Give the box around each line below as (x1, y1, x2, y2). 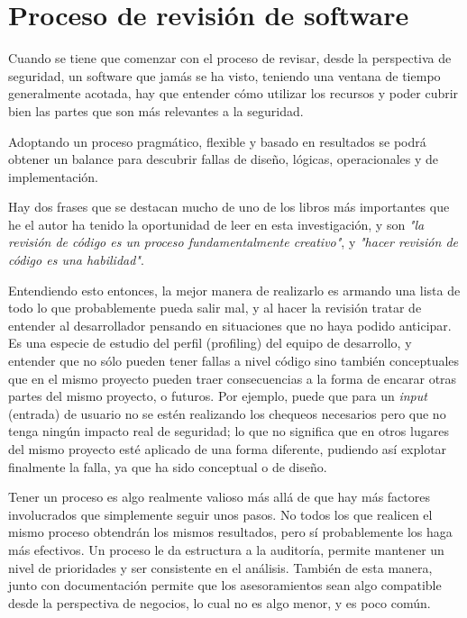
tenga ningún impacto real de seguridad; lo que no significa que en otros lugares (8, 422, 449, 441)
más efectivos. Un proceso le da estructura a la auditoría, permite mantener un (8, 540, 444, 559)
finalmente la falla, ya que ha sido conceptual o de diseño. (8, 457, 327, 476)
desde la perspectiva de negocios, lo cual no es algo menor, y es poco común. (8, 593, 431, 612)
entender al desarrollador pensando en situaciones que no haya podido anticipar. (8, 315, 452, 334)
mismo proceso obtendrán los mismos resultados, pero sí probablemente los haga (8, 523, 453, 541)
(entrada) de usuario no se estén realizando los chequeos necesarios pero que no (8, 404, 446, 423)
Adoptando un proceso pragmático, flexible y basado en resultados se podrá (8, 132, 426, 150)
